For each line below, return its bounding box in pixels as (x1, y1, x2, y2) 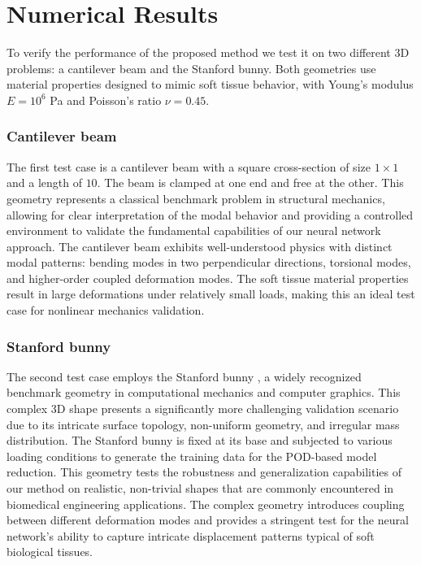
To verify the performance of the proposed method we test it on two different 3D (7, 44, 410, 61)
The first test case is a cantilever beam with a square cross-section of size (7, 158, 371, 175)
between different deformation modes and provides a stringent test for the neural (7, 511, 409, 528)
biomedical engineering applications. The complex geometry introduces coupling (7, 495, 405, 512)
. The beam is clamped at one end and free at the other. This (97, 174, 404, 191)
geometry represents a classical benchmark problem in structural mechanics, (7, 189, 385, 206)
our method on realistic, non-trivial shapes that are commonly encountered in (7, 480, 394, 497)
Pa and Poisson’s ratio (50, 91, 162, 108)
